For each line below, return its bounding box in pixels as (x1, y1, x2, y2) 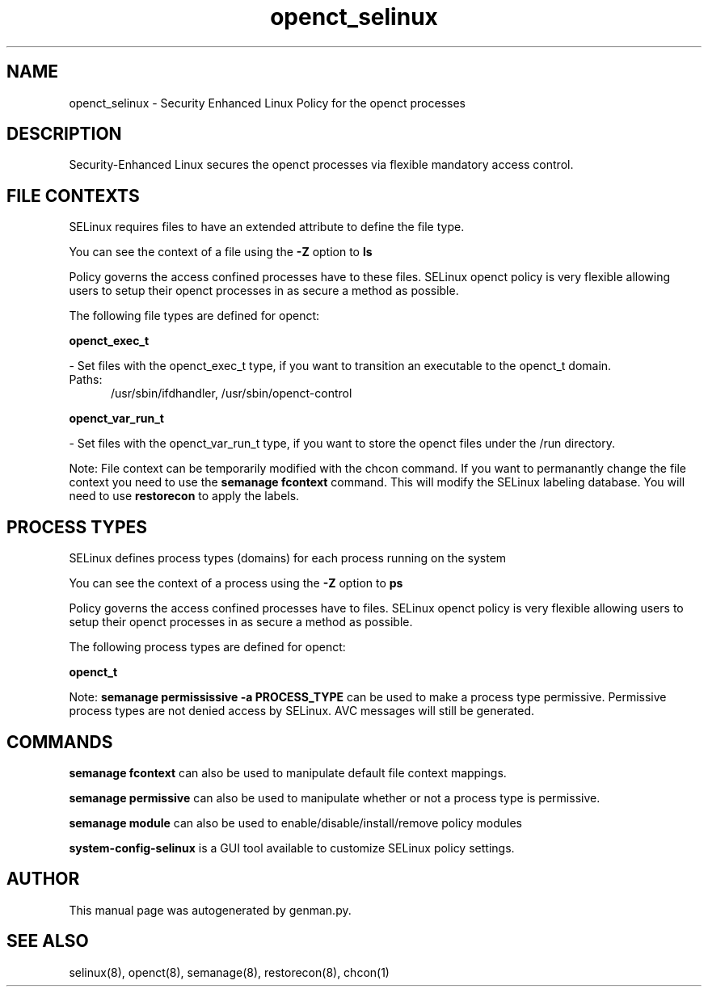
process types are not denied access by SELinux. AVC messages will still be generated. (69, 704, 535, 718)
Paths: (69, 372, 103, 387)
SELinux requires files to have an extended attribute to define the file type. (69, 220, 465, 234)
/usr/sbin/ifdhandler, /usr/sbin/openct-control (111, 386, 352, 401)
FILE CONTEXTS (6, 185, 140, 206)
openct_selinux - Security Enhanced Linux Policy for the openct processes (69, 95, 466, 110)
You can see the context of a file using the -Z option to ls (69, 245, 373, 259)
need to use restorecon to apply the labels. (69, 489, 300, 503)
